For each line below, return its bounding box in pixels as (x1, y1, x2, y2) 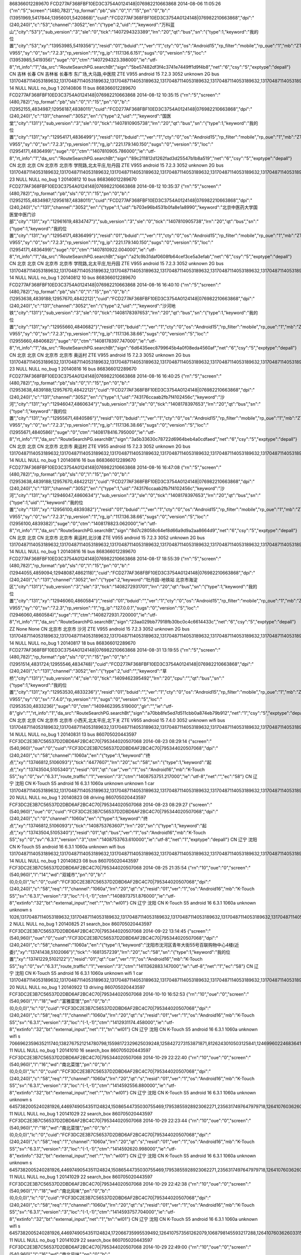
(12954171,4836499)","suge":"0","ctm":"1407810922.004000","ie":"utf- (9, 246, 157, 253)
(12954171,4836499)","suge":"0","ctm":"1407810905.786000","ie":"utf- (9, 148, 156, 154)
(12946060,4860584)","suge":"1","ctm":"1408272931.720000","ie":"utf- (9, 611, 158, 617)
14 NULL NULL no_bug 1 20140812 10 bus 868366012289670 (9, 275, 136, 281)
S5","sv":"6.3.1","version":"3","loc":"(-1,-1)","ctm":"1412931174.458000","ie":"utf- (9, 1019, 175, 1025)
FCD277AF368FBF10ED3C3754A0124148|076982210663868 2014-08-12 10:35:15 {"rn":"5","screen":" (9, 92, 221, 98)
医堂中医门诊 (9, 211, 36, 217)
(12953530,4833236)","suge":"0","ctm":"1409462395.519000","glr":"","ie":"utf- (9, 703, 174, 709)
